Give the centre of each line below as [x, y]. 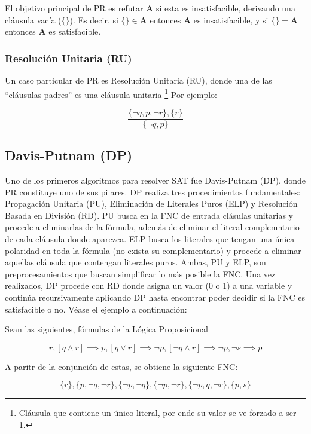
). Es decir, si [94, 19]
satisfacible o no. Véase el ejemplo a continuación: [96, 309]
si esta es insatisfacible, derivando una [225, 8]
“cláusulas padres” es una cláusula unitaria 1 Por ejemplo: [111, 93]
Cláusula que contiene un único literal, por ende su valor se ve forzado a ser [158, 413]
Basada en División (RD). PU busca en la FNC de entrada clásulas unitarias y [149, 215]
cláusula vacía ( [33, 19]
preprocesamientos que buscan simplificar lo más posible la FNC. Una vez [140, 273]
